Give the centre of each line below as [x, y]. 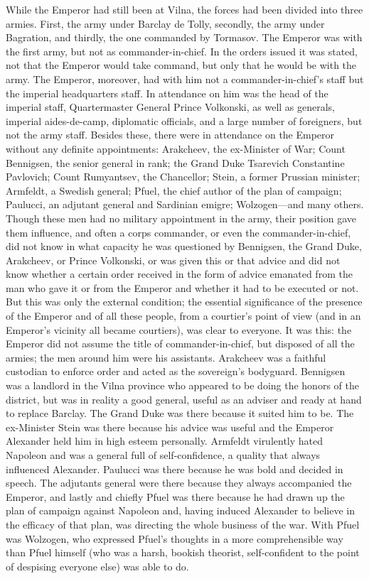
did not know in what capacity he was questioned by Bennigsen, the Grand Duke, [184, 246]
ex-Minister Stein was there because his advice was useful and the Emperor [170, 427]
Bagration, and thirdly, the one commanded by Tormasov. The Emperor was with [184, 37]
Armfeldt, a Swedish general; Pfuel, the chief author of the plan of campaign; [174, 190]
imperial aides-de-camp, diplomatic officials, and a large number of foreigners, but [184, 120]
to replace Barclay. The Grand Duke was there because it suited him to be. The [180, 413]
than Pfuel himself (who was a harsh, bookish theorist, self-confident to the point [183, 552]
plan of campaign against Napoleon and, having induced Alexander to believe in [180, 510]
